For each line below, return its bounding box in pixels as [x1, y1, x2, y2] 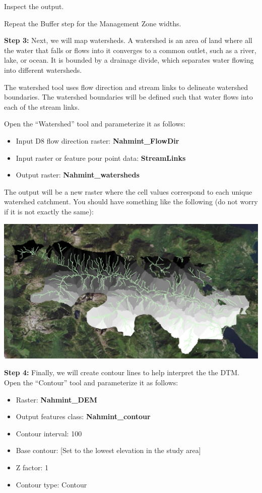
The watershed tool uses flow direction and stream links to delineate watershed [4, 81, 248, 92]
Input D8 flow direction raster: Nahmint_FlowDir [16, 135, 179, 146]
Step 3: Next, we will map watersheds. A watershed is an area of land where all [4, 35, 252, 46]
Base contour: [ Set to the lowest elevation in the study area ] [16, 445, 201, 456]
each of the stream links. [4, 101, 80, 112]
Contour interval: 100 [16, 428, 82, 438]
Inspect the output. [4, 1, 64, 11]
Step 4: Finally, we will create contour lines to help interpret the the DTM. [4, 367, 239, 378]
